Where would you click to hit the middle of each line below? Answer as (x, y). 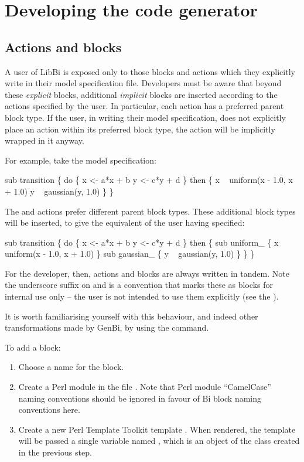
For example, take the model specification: (81, 160)
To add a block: (33, 347)
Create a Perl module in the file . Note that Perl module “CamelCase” (145, 387)
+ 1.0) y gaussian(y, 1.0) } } (59, 191)
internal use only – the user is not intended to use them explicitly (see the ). (142, 296)
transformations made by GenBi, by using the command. (107, 327)
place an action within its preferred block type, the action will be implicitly (140, 129)
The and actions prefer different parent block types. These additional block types (150, 211)
